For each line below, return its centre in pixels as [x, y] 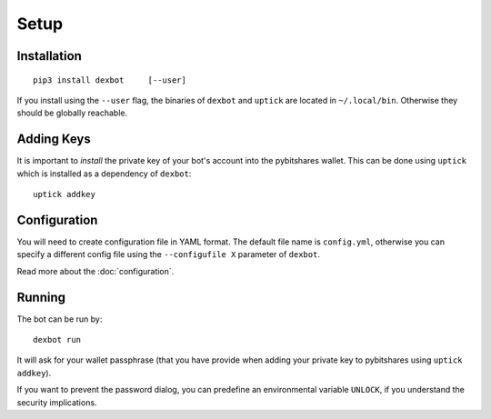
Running [41, 297]
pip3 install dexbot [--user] [110, 80]
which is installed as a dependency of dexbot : [104, 174]
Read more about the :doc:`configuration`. [95, 271]
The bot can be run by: [60, 319]
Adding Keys [54, 140]
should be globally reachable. [72, 113]
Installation [49, 56]
